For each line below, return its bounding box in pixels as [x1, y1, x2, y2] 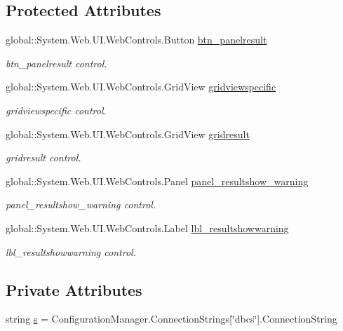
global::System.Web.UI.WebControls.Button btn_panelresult [6, 32, 267, 47]
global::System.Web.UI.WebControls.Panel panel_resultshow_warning [6, 173, 309, 188]
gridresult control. [6, 150, 81, 165]
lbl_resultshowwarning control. [6, 244, 136, 259]
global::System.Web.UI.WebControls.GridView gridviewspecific [6, 79, 276, 94]
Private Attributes [6, 278, 142, 300]
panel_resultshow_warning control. [6, 197, 156, 212]
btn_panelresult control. [6, 55, 107, 70]
